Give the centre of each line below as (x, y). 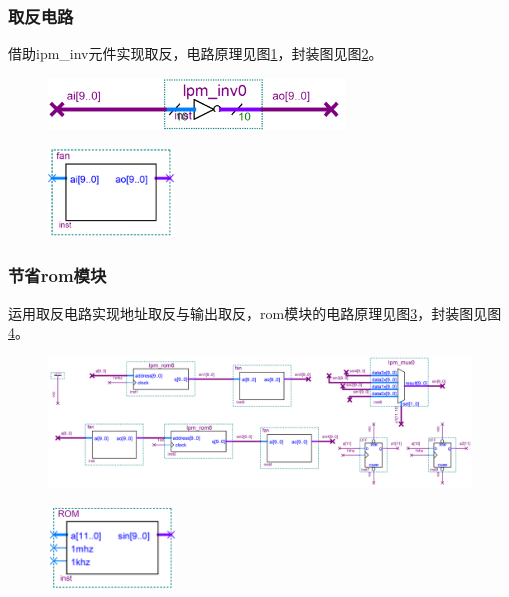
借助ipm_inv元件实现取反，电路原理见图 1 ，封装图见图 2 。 (195, 53)
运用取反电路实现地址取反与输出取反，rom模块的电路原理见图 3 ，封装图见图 (255, 312)
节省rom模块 (57, 275)
